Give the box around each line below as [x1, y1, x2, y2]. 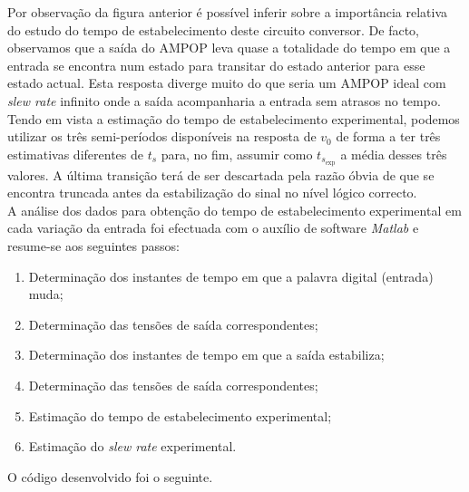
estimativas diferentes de [7, 144, 143, 163]
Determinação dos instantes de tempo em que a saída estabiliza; [28, 345, 385, 364]
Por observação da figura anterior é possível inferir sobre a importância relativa [7, 3, 448, 21]
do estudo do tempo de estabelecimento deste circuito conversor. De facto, [7, 20, 420, 39]
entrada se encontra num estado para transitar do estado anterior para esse [7, 55, 425, 74]
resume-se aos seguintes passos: [7, 236, 180, 255]
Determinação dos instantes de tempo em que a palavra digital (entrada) [28, 266, 434, 285]
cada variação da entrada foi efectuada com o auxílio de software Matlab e [7, 218, 419, 237]
